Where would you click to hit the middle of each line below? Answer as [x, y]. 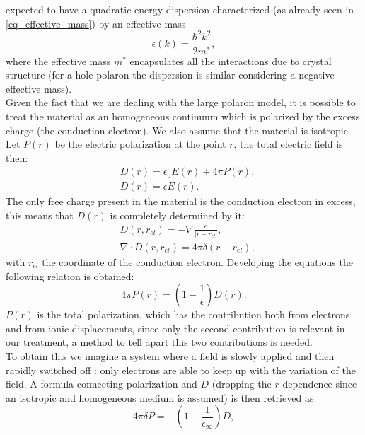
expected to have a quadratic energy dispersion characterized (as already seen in [180, 9]
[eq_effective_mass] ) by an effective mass [96, 23]
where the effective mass [58, 60]
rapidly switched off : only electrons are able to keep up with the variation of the [181, 370]
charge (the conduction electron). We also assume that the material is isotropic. [178, 130]
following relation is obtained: [70, 275]
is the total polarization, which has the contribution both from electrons [193, 314]
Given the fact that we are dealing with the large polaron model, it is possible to [181, 102]
